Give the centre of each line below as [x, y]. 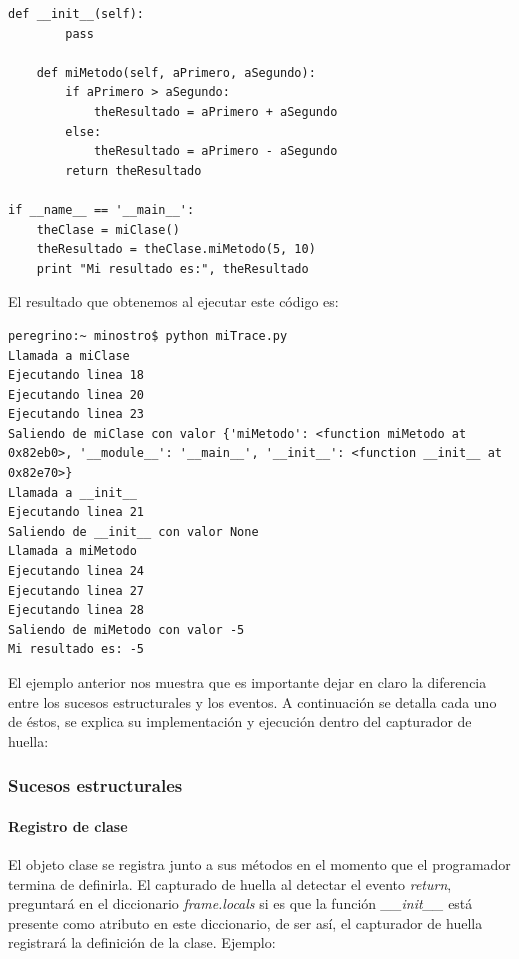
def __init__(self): [76, 14]
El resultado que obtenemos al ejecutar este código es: [173, 301]
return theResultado [133, 170]
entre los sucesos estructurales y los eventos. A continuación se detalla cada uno [252, 701]
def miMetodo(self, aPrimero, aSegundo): [176, 72]
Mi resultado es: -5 [76, 649]
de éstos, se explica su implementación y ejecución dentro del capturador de [240, 721]
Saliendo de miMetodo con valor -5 [126, 629]
